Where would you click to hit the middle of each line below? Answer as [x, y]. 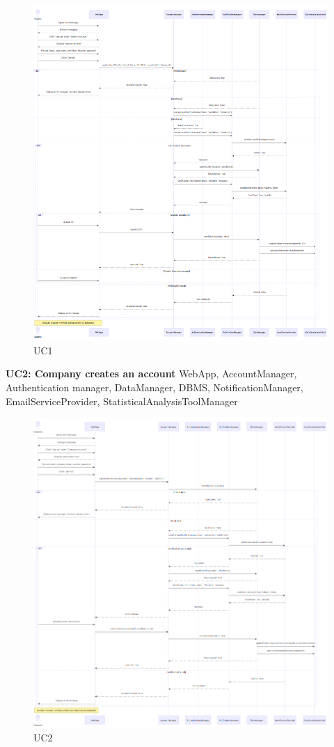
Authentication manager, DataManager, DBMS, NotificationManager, [154, 387]
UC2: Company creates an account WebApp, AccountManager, [151, 373]
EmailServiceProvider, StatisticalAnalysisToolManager [122, 401]
